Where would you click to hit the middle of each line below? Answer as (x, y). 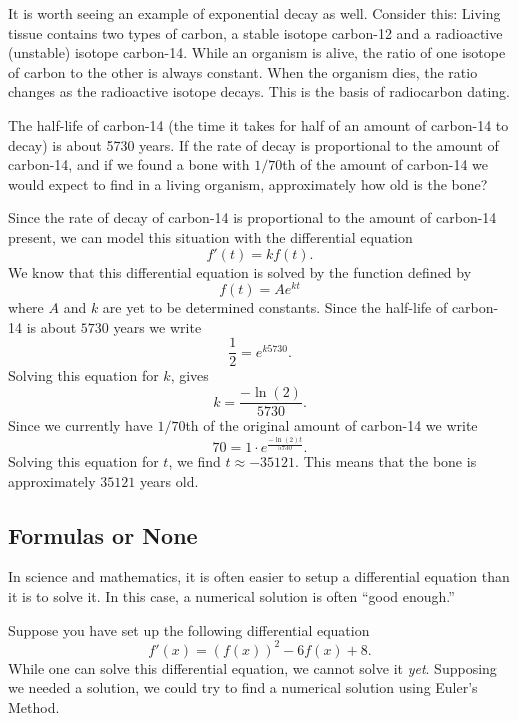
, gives (189, 375)
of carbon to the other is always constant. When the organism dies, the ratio (243, 71)
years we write (157, 326)
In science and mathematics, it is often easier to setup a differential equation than (259, 576)
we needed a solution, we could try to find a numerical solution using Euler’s (243, 687)
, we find (194, 461)
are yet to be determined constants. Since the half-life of (275, 307)
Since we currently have (80, 425)
